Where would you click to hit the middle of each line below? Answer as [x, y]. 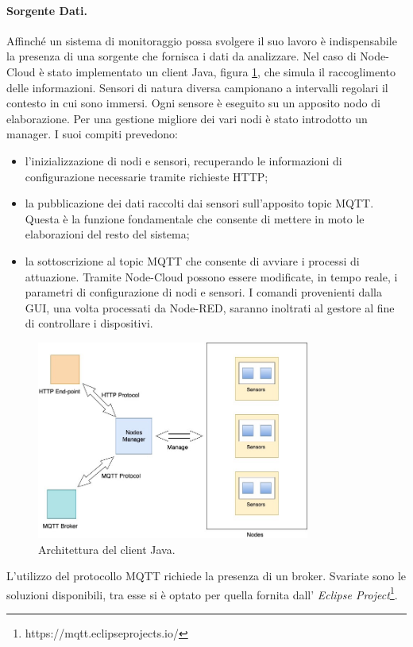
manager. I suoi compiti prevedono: [92, 134]
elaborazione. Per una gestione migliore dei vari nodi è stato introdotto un [187, 118]
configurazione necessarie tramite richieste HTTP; [147, 176]
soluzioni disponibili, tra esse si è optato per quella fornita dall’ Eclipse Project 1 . [202, 593]
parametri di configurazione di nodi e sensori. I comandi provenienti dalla [203, 292]
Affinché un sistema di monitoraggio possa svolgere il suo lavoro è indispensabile [202, 40]
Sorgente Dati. [47, 10]
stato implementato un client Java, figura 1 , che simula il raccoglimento [222, 71]
